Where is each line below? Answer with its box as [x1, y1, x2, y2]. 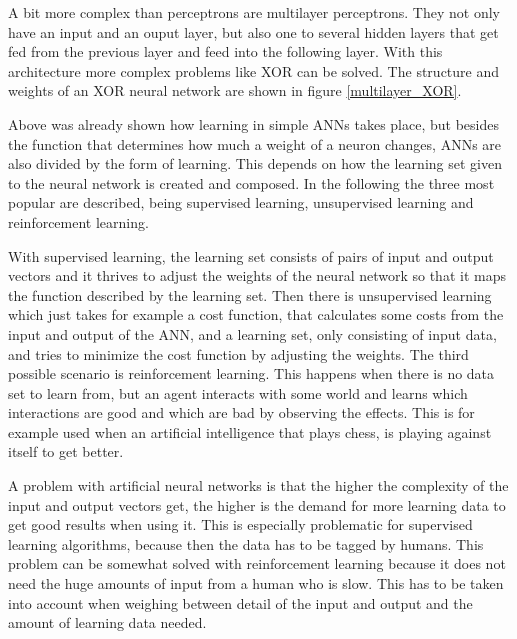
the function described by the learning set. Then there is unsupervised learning [8, 284, 492, 305]
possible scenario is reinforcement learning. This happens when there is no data [8, 363, 495, 384]
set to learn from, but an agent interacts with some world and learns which [8, 382, 468, 403]
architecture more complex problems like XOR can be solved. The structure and [8, 60, 500, 81]
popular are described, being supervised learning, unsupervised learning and [8, 192, 474, 213]
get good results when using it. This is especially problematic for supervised [8, 514, 473, 535]
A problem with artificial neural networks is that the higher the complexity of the [8, 475, 509, 496]
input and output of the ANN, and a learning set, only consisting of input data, [8, 323, 497, 344]
